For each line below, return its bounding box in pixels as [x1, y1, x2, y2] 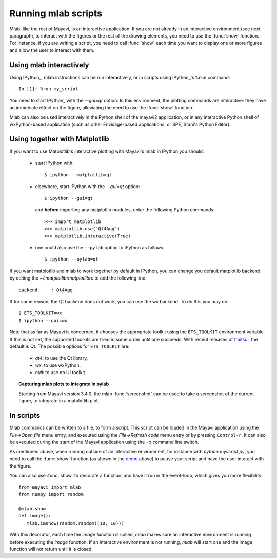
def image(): [18, 513, 51, 519]
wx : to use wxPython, [35, 362, 81, 368]
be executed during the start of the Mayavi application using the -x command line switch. [9, 439, 199, 445]
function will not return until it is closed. [9, 546, 93, 552]
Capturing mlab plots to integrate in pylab [18, 381, 109, 387]
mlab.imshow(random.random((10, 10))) [26, 520, 124, 526]
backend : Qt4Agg [18, 287, 73, 293]
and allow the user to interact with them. [9, 47, 95, 53]
